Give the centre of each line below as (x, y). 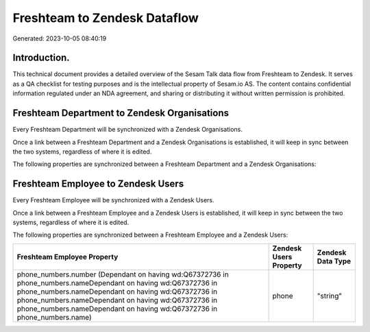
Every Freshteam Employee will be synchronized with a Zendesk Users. (114, 200)
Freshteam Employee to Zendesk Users (98, 184)
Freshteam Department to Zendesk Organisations (121, 113)
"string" (330, 296)
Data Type (334, 261)
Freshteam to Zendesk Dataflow (106, 18)
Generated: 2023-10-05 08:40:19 (60, 38)
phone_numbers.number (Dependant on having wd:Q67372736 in (123, 274)
